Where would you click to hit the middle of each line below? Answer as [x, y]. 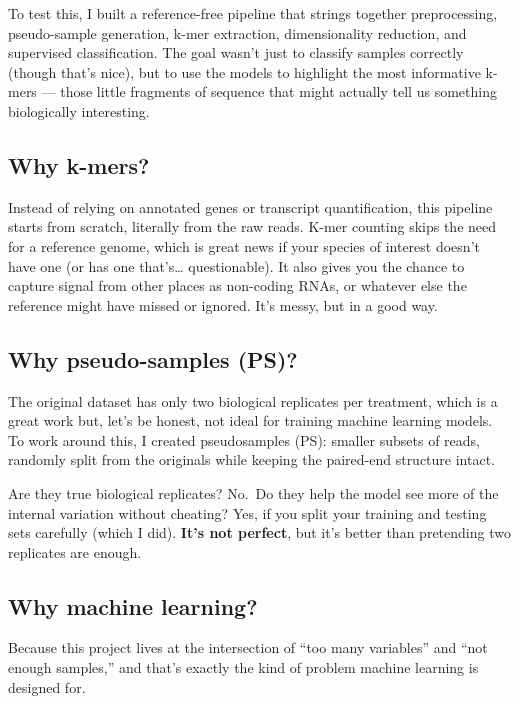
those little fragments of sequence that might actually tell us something [278, 91]
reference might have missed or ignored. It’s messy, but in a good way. [223, 304]
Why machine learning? [133, 605]
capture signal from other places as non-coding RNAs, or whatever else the [237, 285]
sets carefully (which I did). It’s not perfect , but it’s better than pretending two [259, 532]
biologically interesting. [79, 110]
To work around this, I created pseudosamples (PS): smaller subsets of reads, [244, 439]
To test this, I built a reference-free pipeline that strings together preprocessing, [253, 13]
